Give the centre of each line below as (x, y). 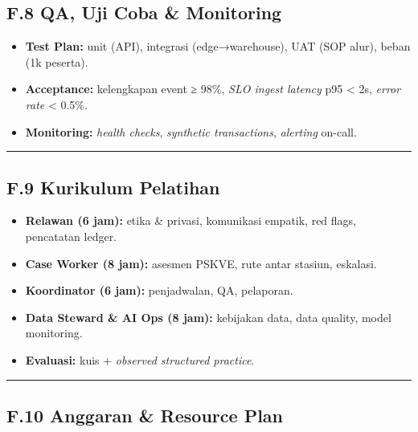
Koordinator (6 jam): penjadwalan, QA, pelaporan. (159, 290)
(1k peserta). (57, 61)
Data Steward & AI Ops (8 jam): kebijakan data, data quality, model (208, 317)
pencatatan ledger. (71, 236)
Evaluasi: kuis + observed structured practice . (140, 359)
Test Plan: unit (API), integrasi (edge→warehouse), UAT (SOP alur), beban (218, 46)
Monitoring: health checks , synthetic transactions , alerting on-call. (191, 131)
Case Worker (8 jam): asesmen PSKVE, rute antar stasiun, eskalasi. (201, 263)
